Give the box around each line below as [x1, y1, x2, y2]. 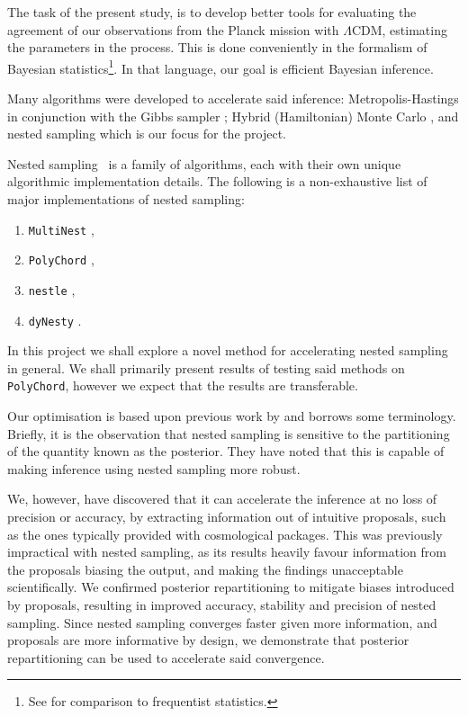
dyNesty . [28, 310, 82, 329]
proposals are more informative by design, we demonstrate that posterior [7, 631, 409, 649]
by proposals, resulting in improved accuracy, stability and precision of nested [7, 595, 436, 613]
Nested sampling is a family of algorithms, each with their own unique [7, 154, 401, 173]
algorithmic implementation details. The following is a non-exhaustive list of [7, 172, 427, 191]
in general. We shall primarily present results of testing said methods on [7, 358, 405, 377]
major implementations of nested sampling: [7, 190, 245, 208]
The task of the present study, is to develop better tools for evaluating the [7, 3, 417, 21]
